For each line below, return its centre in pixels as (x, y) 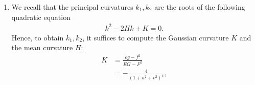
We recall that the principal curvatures (72, 7)
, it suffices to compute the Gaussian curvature (156, 37)
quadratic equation (41, 17)
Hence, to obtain (38, 37)
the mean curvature (42, 47)
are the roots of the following (200, 7)
